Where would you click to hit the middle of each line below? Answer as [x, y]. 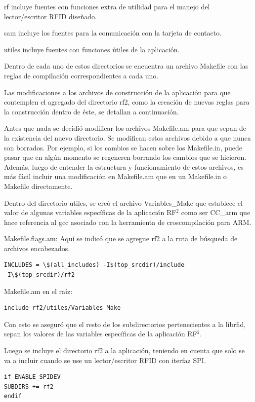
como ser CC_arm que [216, 212]
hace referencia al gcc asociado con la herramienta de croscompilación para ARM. [128, 222]
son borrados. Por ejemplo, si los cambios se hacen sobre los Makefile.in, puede [123, 147]
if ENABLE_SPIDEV [32, 377]
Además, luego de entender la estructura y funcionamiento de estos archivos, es [124, 166]
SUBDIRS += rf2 [29, 386]
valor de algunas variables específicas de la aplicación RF [90, 212]
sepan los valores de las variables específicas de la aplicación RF [101, 334]
